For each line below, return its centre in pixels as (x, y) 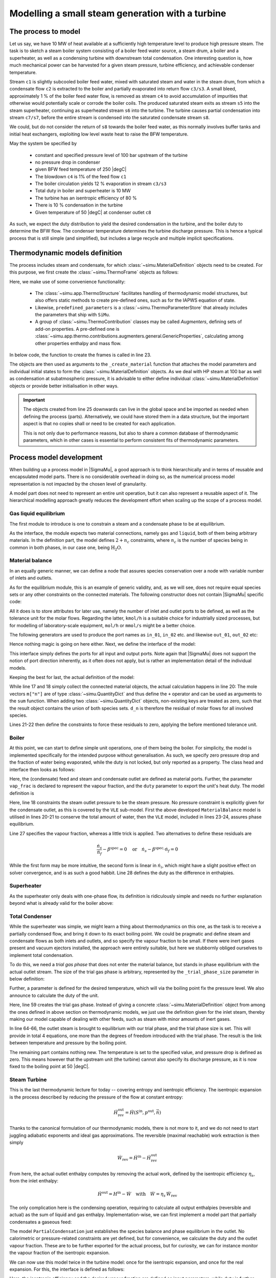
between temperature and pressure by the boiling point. (68, 1043)
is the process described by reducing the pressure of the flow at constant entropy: (96, 1097)
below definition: (27, 979)
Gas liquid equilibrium (37, 514)
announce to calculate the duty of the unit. (54, 995)
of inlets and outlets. (31, 578)
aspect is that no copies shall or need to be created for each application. (99, 424)
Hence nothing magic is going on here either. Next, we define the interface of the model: (103, 644)
